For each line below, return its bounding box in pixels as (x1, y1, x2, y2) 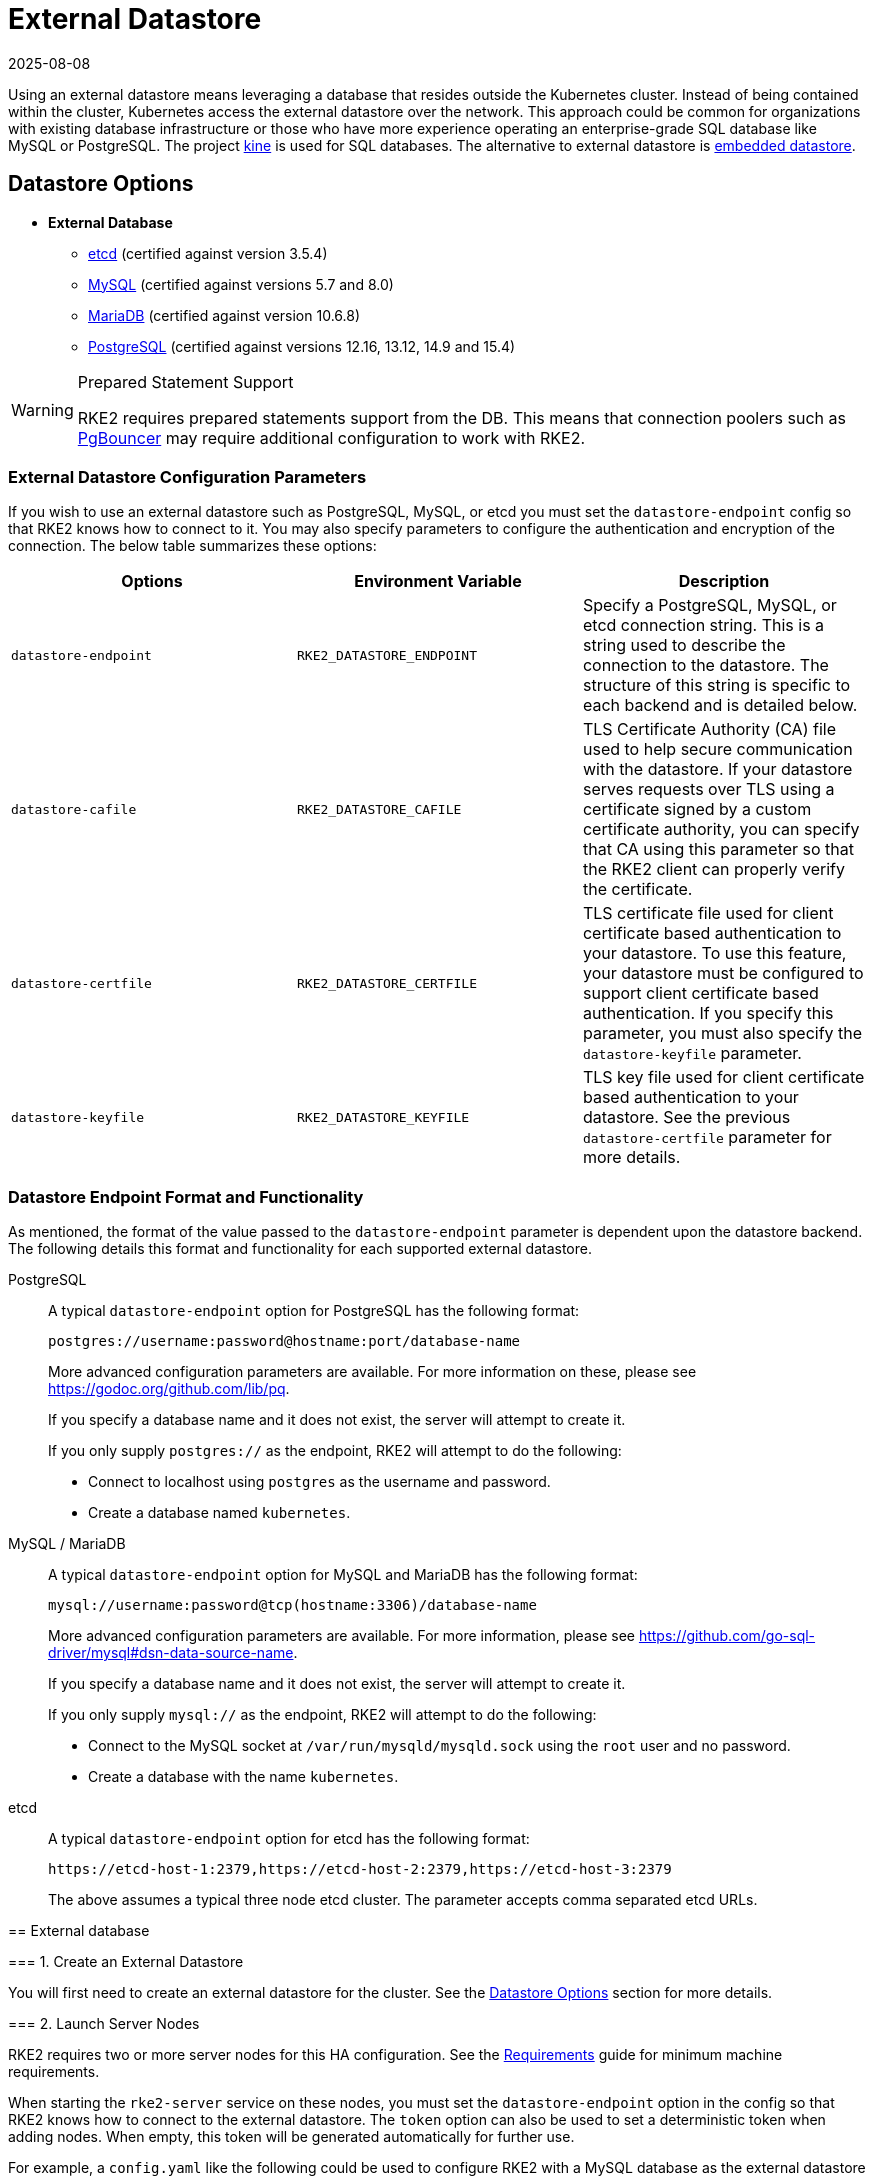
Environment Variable (354, 571, 522, 592)
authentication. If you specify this (582, 1003, 834, 1024)
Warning (11, 399, 74, 420)
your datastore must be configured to (582, 963, 864, 984)
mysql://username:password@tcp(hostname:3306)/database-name (48, 1597, 537, 1614)
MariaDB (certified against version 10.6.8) (88, 306, 361, 324)
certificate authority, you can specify (582, 819, 860, 840)
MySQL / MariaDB (8, 1535, 126, 1553)
